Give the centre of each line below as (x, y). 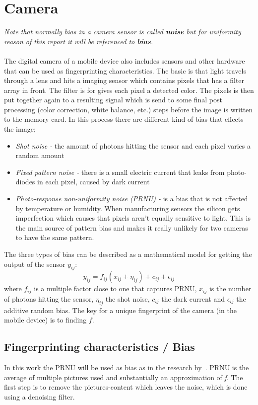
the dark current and (193, 298)
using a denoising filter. (39, 396)
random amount (40, 155)
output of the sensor (35, 264)
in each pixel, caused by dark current (94, 182)
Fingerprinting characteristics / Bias (99, 347)
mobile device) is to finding (45, 320)
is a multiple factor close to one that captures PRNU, (115, 288)
